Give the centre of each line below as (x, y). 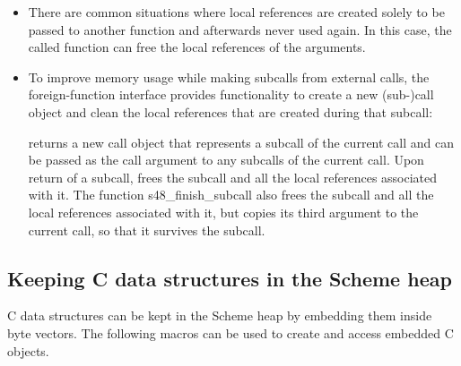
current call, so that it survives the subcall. (147, 230)
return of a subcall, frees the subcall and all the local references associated (233, 177)
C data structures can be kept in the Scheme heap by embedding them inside (220, 315)
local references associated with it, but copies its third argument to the (223, 212)
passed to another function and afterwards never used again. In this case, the (240, 29)
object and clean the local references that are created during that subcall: (230, 111)
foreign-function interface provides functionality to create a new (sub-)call (231, 94)
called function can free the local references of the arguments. (197, 47)
